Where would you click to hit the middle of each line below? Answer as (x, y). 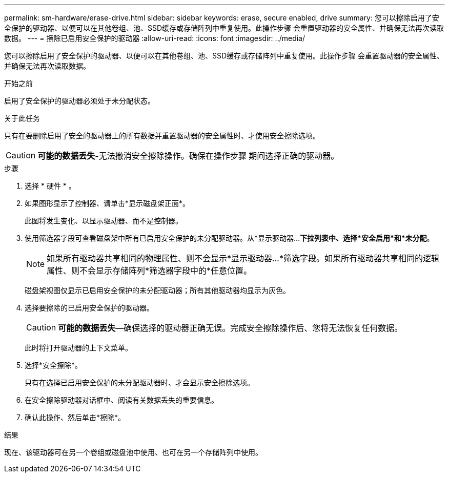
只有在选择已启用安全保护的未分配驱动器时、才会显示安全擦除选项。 (139, 382)
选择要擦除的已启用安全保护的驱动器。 (89, 308)
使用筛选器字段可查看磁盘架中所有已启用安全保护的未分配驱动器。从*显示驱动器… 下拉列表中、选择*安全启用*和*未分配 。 (229, 238)
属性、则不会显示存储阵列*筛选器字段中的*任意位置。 (149, 271)
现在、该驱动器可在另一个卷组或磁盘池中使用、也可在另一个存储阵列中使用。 (133, 452)
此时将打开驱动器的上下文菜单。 (78, 348)
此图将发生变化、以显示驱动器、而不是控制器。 (104, 221)
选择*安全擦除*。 (54, 365)
